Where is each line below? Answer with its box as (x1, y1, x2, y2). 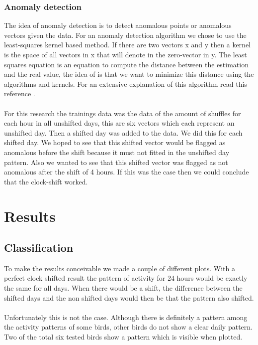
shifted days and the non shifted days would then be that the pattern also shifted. (4, 292, 254, 303)
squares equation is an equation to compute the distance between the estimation (4, 59, 249, 69)
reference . (4, 88, 35, 99)
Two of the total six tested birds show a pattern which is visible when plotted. (4, 332, 243, 342)
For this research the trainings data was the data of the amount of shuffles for (4, 108, 241, 118)
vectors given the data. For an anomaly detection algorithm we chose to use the (4, 29, 247, 40)
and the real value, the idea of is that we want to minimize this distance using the (4, 69, 254, 79)
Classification (4, 240, 74, 255)
